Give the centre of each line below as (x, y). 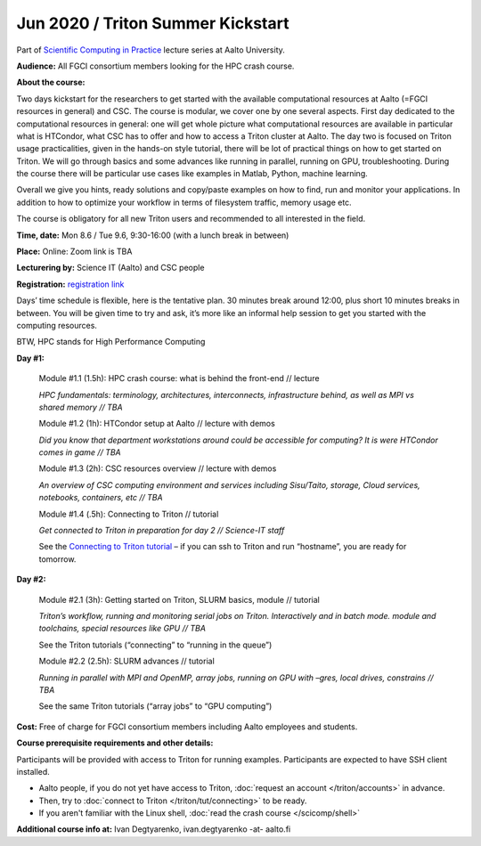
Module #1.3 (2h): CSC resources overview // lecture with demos (158, 468)
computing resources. (57, 325)
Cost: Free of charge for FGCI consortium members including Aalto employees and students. (187, 727)
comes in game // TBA (80, 452)
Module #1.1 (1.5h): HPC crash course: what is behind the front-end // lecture (179, 378)
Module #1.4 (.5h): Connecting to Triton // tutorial (129, 514)
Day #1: (30, 358)
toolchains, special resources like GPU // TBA (122, 629)
